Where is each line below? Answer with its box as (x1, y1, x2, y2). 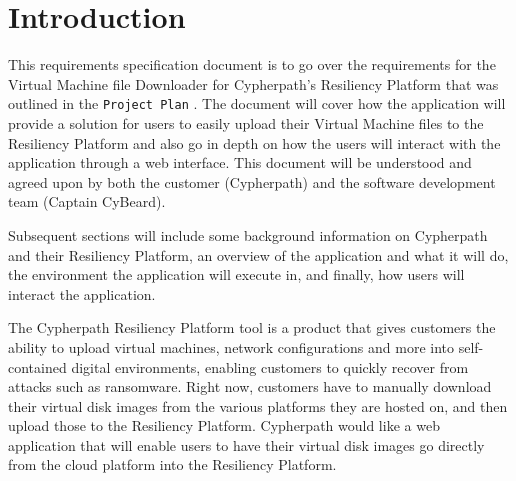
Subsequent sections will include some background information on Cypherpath (8, 224, 488, 245)
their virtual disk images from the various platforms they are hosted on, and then (8, 395, 508, 416)
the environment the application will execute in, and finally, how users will (8, 264, 465, 285)
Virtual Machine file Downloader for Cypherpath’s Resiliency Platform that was (8, 73, 499, 94)
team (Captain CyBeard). (8, 191, 166, 212)
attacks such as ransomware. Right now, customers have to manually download (8, 376, 492, 397)
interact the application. (8, 283, 156, 304)
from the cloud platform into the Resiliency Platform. (8, 454, 337, 475)
